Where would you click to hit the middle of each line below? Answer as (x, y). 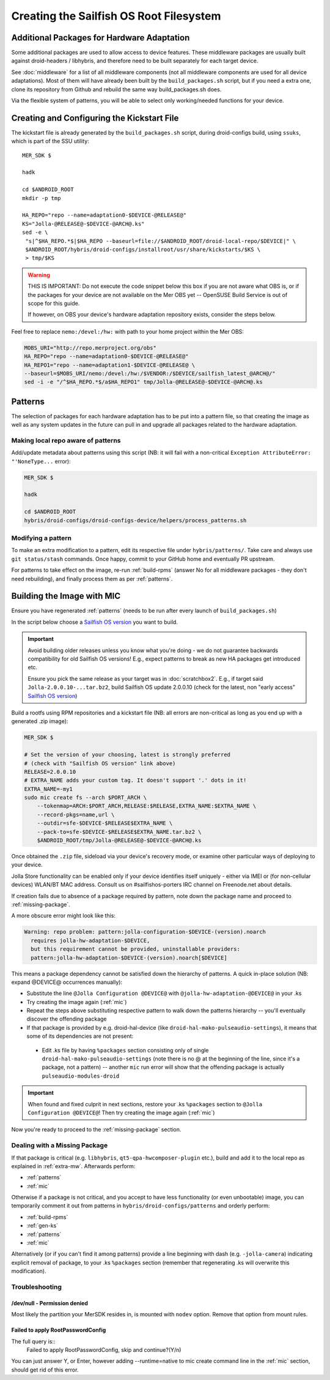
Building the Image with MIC (66, 596)
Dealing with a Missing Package (60, 1146)
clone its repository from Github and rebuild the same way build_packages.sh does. (116, 89)
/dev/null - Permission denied (50, 1303)
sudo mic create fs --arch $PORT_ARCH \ (85, 798)
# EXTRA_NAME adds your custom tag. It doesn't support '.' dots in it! (135, 780)
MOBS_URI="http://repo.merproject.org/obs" (90, 348)
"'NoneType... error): (41, 461)
